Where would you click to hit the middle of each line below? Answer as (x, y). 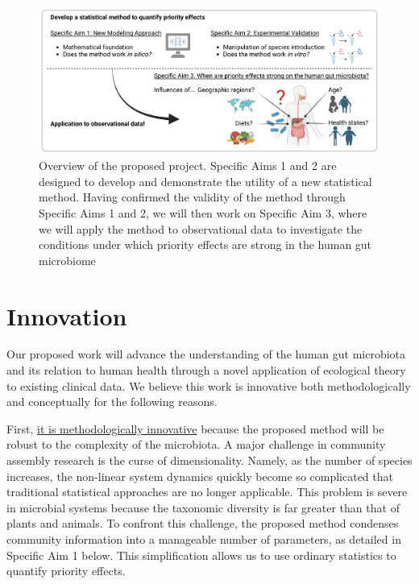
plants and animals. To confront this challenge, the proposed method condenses (203, 523)
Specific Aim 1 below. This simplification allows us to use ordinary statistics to (201, 555)
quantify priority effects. (66, 571)
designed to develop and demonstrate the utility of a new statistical (205, 181)
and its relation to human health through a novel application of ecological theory (206, 370)
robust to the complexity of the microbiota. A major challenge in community (196, 444)
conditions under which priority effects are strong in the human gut (205, 244)
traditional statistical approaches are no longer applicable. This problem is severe (207, 492)
